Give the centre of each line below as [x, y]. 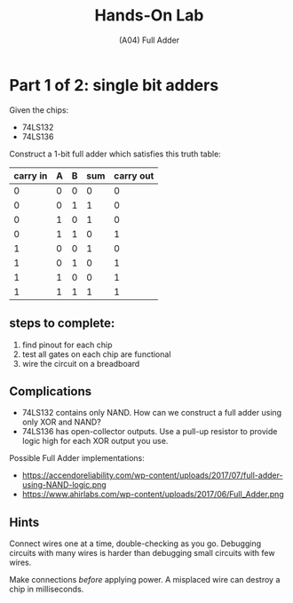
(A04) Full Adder [149, 40]
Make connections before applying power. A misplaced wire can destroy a [145, 580]
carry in [31, 176]
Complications [51, 391]
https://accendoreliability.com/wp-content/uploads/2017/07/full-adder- [152, 475]
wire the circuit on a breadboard [81, 363]
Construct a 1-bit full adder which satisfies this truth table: [115, 154]
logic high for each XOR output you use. [95, 441]
